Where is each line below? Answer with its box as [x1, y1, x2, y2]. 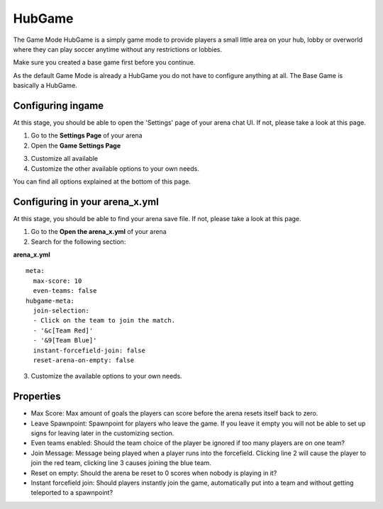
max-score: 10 [33, 276, 82, 285]
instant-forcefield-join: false [33, 346, 145, 354]
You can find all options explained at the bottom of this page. [13, 177, 191, 186]
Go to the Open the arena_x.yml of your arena [30, 228, 167, 236]
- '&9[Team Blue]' [33, 337, 97, 345]
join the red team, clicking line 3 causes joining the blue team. [30, 459, 212, 467]
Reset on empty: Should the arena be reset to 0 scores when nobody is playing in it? [30, 469, 277, 477]
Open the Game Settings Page [30, 141, 121, 150]
